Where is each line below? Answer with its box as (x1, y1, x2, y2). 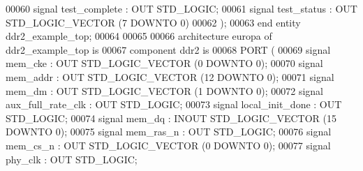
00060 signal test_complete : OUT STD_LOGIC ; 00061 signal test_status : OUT (6, 1, 357, 15)
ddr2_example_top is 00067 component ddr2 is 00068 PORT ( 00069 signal (6, 42, 331, 57)
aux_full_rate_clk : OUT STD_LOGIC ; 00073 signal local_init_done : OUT (6, 97, 342, 112)
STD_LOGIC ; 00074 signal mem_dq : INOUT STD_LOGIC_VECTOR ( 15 (6, 110, 336, 125)
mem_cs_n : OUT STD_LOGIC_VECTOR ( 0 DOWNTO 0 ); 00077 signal (6, 137, 331, 152)
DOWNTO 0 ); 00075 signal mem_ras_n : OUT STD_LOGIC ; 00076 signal (6, 124, 332, 139)
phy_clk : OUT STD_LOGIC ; (6, 151, 138, 166)
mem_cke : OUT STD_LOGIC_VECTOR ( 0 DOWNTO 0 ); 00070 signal (6, 56, 323, 70)
